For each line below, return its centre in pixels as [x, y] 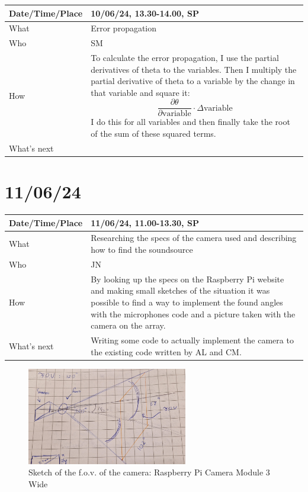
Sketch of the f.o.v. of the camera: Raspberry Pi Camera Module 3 [149, 472]
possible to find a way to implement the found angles [187, 302]
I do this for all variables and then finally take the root [190, 122]
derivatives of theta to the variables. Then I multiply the [194, 69]
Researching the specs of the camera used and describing [194, 238]
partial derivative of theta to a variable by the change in [193, 81]
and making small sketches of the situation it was [180, 290]
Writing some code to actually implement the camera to [192, 340]
